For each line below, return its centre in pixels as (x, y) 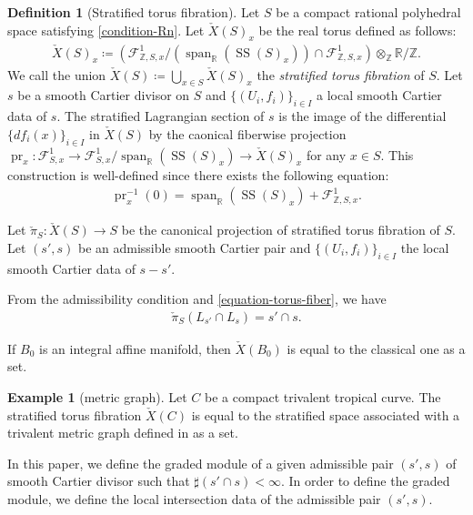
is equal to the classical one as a (376, 348)
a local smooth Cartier (379, 95)
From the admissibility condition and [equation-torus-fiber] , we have (197, 299)
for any (326, 154)
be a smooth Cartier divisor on (104, 95)
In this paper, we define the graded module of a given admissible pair (201, 463)
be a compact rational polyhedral (368, 12)
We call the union (57, 74)
